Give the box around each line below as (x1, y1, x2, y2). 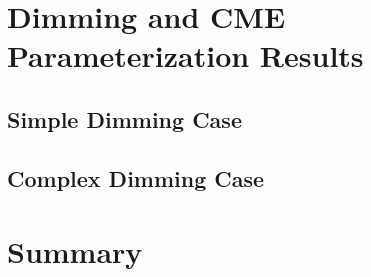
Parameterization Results (7, 35, 364, 76)
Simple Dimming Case (7, 103, 242, 134)
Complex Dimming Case (7, 162, 265, 193)
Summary (7, 231, 143, 272)
